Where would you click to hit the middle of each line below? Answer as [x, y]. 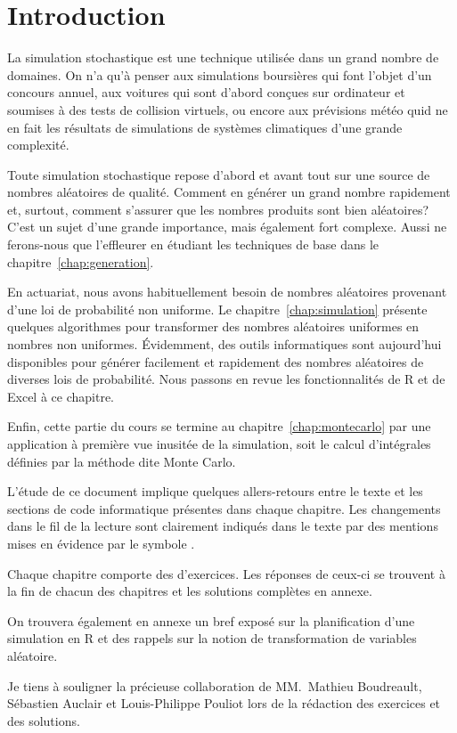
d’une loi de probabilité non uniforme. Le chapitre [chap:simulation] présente [217, 309]
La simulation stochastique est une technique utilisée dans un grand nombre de [223, 57]
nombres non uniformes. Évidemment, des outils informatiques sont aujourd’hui [224, 344]
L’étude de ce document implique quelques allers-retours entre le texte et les [215, 491]
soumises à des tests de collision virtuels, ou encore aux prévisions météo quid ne [228, 109]
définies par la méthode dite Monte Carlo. [122, 461]
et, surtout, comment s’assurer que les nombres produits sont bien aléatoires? [218, 209]
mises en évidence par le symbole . [101, 543]
